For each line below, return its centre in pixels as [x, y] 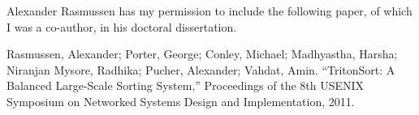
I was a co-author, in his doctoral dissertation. [122, 26]
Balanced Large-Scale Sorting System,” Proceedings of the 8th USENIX [186, 85]
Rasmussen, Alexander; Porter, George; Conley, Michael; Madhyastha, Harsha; [202, 54]
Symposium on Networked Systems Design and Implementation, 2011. [181, 101]
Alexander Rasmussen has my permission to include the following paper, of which [209, 11]
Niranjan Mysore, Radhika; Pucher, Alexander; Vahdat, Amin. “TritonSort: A [201, 69]
